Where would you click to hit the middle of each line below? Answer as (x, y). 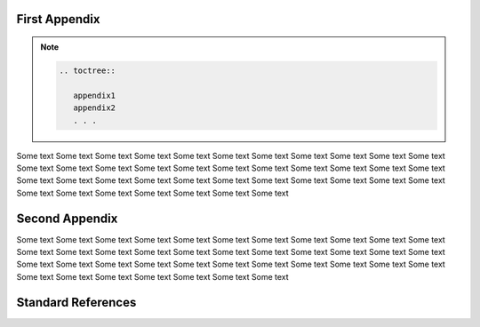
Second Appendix (67, 218)
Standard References (76, 302)
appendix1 (94, 95)
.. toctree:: (87, 71)
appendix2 (94, 108)
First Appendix (58, 19)
